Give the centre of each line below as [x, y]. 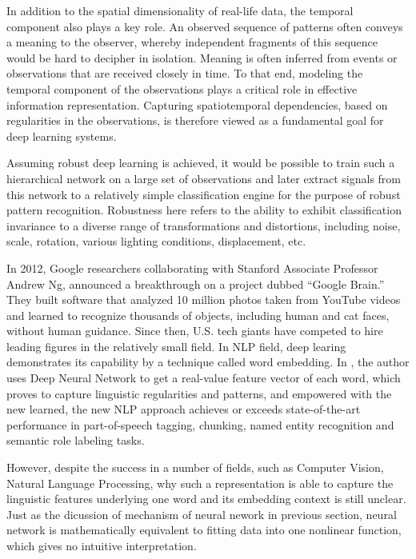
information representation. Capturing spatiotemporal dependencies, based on [197, 104]
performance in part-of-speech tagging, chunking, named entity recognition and [200, 424]
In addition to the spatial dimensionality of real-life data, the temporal [180, 10]
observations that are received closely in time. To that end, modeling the [185, 73]
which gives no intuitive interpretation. [102, 545]
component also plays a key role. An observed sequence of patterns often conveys [205, 26]
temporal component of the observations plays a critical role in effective [182, 88]
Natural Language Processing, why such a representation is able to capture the [200, 483]
